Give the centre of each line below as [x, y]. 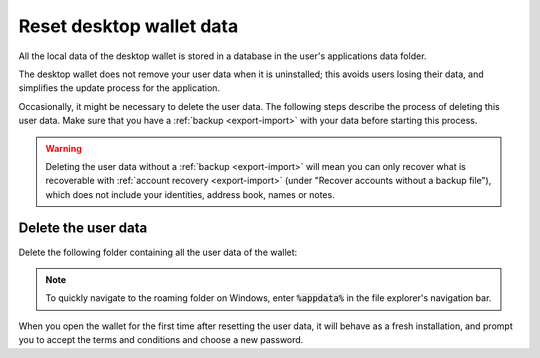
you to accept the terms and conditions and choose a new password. [161, 340]
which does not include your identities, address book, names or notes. [190, 194]
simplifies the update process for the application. [119, 88]
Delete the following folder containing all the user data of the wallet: [158, 252]
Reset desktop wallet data [128, 26]
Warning [63, 148]
